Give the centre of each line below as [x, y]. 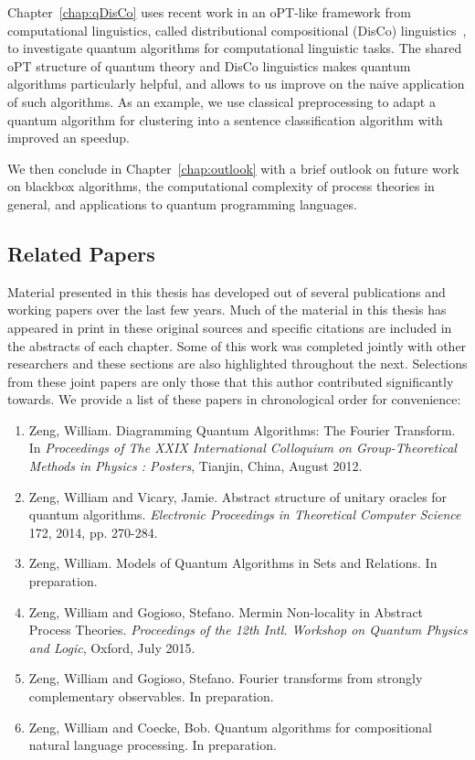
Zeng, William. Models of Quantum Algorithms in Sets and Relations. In [233, 563]
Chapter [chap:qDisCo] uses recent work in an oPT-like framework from [209, 12]
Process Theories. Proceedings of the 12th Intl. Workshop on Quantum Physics [248, 630]
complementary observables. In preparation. [151, 696]
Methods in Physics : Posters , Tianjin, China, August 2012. [195, 466]
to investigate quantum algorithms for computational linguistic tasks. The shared [235, 48]
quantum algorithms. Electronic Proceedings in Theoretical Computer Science [245, 514]
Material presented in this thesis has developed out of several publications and [227, 291]
